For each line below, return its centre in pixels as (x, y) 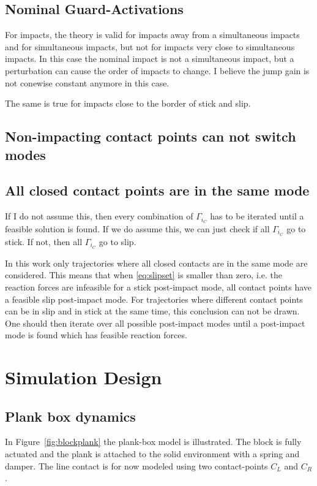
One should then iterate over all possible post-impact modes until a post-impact (155, 323)
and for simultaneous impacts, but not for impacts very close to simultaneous (150, 46)
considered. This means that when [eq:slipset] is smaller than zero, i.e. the (144, 275)
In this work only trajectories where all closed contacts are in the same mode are (156, 263)
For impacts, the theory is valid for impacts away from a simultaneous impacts (152, 35)
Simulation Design (84, 377)
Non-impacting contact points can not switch (151, 136)
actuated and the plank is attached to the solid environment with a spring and (152, 454)
